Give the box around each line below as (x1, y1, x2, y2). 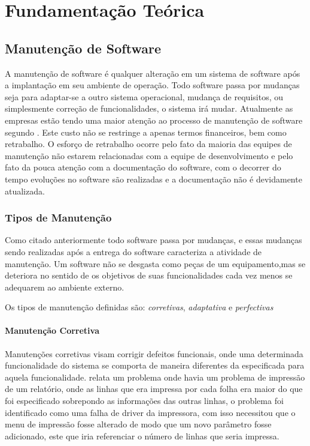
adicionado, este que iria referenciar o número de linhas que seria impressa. (5, 429, 279, 442)
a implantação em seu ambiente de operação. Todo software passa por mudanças (5, 79, 300, 91)
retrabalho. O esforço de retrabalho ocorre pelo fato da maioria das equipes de (5, 137, 292, 150)
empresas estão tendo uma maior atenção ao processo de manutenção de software (5, 113, 303, 126)
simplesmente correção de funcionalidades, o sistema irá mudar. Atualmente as (5, 102, 293, 115)
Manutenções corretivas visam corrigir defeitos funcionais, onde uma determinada (5, 347, 303, 360)
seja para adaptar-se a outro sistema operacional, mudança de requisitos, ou (5, 90, 283, 103)
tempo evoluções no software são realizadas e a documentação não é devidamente (5, 172, 302, 185)
